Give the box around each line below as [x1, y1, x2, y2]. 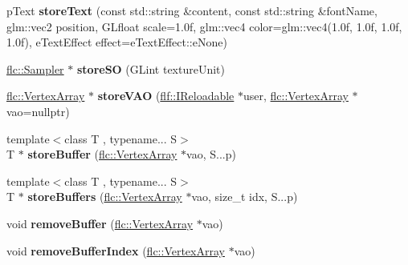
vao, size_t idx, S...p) [191, 188, 298, 205]
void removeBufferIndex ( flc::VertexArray [6, 242, 225, 259]
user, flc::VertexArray [243, 87, 349, 104]
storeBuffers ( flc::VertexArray [27, 188, 182, 205]
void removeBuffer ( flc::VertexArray [6, 215, 194, 231]
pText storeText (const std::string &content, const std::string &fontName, [6, 2, 377, 18]
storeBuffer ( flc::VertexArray [27, 146, 177, 163]
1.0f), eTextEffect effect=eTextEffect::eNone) [6, 34, 227, 50]
